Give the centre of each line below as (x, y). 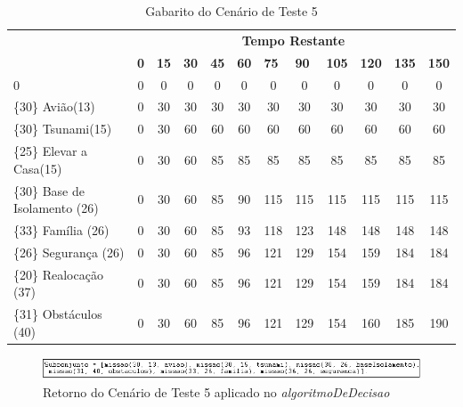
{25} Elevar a (51, 151)
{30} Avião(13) (54, 106)
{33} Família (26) (61, 229)
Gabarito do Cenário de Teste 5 (231, 11)
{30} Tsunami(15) (63, 129)
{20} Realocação (58, 274)
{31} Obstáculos (58, 314)
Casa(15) (38, 168)
